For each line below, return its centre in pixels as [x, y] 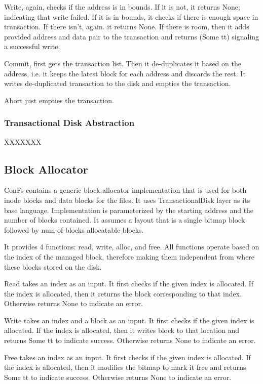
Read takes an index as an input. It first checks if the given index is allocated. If [129, 284]
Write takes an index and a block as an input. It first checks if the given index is [129, 320]
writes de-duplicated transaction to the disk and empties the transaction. [118, 83]
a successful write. [32, 46]
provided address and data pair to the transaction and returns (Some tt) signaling [132, 36]
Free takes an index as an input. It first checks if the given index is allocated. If [127, 357]
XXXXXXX [23, 141]
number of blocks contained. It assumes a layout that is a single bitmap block [125, 220]
